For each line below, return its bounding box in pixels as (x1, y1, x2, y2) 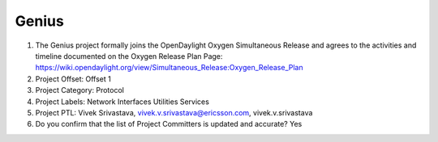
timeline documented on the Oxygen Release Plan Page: (35, 51, 223, 61)
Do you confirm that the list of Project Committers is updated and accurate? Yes (35, 119, 303, 129)
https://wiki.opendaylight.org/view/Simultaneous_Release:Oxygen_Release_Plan (35, 63, 303, 73)
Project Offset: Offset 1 (35, 73, 111, 84)
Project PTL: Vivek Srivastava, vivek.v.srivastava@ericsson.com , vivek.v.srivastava (35, 107, 313, 117)
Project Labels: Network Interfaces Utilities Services (35, 97, 210, 106)
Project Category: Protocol (35, 86, 125, 95)
